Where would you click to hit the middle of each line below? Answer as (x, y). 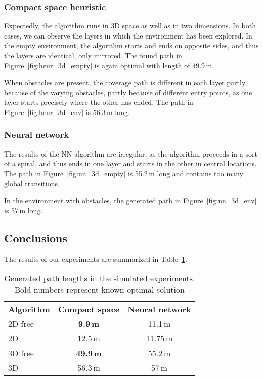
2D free (21, 324)
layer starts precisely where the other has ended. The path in (99, 102)
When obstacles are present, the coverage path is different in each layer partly (125, 82)
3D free (21, 353)
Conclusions (36, 237)
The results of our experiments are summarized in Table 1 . (96, 259)
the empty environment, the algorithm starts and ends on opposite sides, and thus (131, 45)
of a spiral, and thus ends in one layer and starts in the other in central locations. (130, 163)
